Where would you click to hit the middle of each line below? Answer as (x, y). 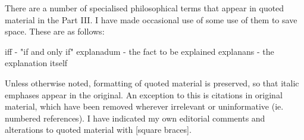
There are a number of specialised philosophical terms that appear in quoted (145, 8)
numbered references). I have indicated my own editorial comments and (135, 118)
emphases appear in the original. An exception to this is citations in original (144, 94)
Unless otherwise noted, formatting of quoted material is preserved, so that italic (152, 83)
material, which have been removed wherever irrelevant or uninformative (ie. (144, 106)
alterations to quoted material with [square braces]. (98, 130)
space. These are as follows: (55, 31)
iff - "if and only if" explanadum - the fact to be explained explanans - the (140, 51)
